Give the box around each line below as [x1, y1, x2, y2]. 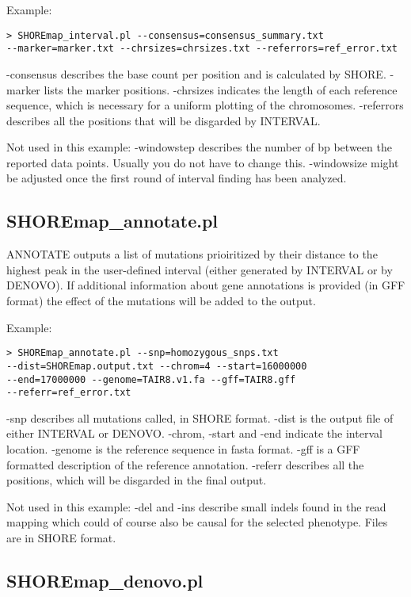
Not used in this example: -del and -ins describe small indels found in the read [6, 498, 386, 515]
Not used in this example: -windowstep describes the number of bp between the [6, 139, 392, 155]
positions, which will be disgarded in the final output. [6, 472, 267, 488]
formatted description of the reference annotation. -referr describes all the [6, 456, 364, 473]
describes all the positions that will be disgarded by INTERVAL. [6, 112, 321, 128]
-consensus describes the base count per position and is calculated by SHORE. [6, 65, 386, 82]
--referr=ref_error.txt [6, 387, 131, 399]
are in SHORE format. [6, 530, 116, 546]
